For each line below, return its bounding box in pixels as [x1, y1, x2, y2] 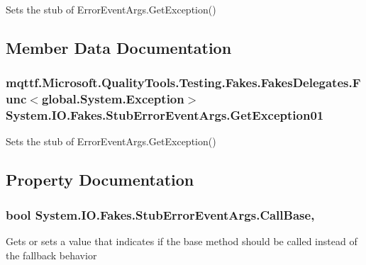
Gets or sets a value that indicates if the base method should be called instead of [6, 234, 357, 249]
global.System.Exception [41, 90, 184, 108]
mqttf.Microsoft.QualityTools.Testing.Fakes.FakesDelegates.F [6, 74, 361, 91]
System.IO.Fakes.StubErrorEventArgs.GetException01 [6, 106, 324, 124]
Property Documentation [6, 169, 194, 191]
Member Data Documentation [6, 36, 232, 58]
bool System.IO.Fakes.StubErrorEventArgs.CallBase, [6, 205, 315, 223]
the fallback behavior [6, 247, 97, 262]
